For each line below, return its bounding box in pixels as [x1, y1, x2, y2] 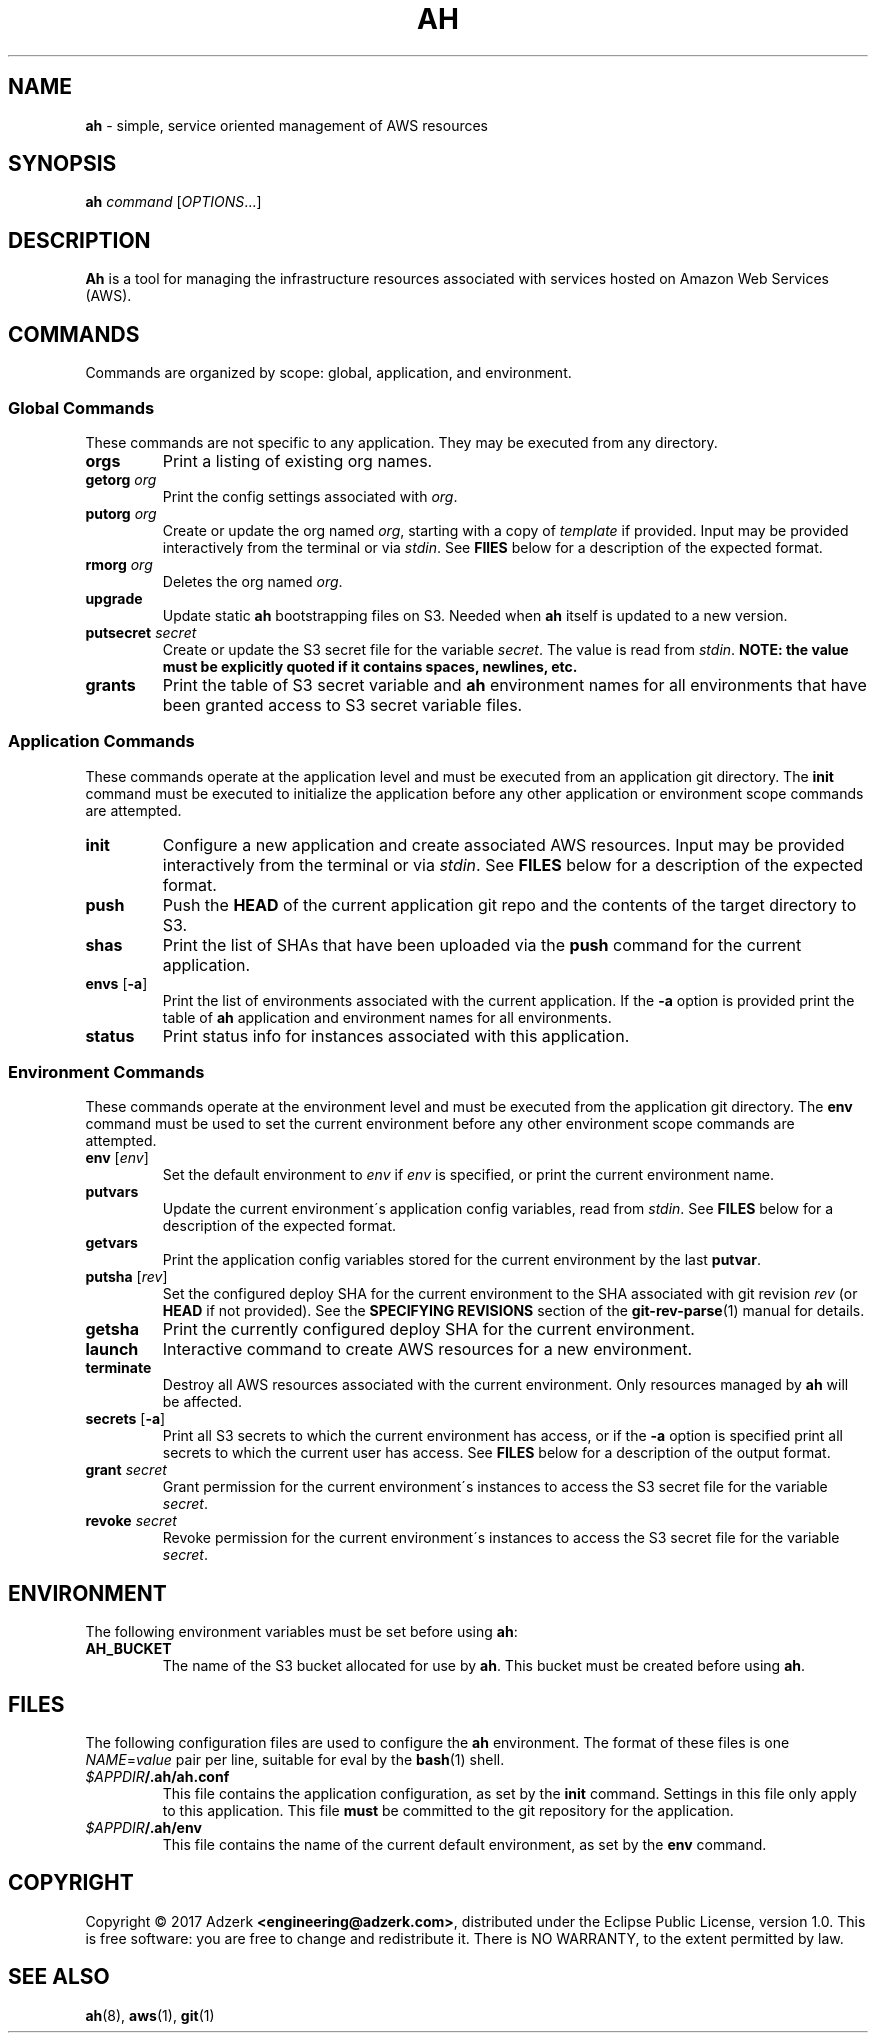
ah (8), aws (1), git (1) [85, 2006, 215, 2024]
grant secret [85, 1461, 167, 1479]
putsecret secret [85, 623, 197, 641]
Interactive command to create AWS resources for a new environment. [162, 1339, 693, 1360]
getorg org [85, 470, 157, 488]
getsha [85, 1319, 139, 1340]
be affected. [162, 1393, 243, 1411]
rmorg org [85, 555, 153, 573]
